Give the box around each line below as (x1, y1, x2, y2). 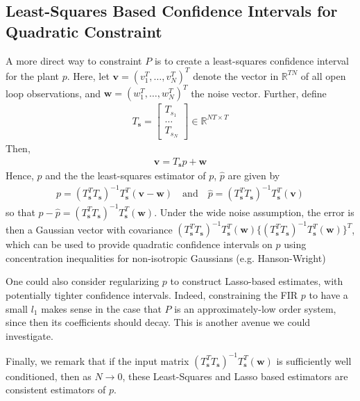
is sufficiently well (276, 353, 352, 368)
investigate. (6, 328, 53, 343)
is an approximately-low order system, (174, 301, 336, 316)
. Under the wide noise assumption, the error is (154, 204, 354, 219)
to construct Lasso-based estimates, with (170, 274, 343, 288)
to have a (309, 288, 348, 302)
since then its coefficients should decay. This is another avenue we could (6, 315, 311, 329)
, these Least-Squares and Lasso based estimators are (122, 368, 348, 383)
